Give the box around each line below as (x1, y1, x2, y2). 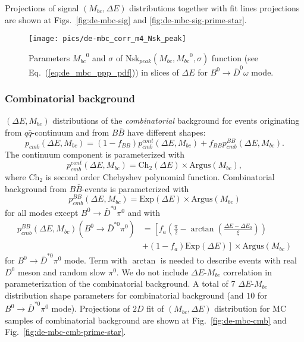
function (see (211, 51, 259, 64)
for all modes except (5, 206, 79, 218)
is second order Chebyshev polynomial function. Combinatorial (45, 170, 275, 183)
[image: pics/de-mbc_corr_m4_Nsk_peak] (29, 34, 186, 43)
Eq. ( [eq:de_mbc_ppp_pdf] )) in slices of (29, 65, 179, 78)
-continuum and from (32, 125, 109, 138)
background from (5, 182, 67, 194)
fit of (146, 302, 164, 315)
